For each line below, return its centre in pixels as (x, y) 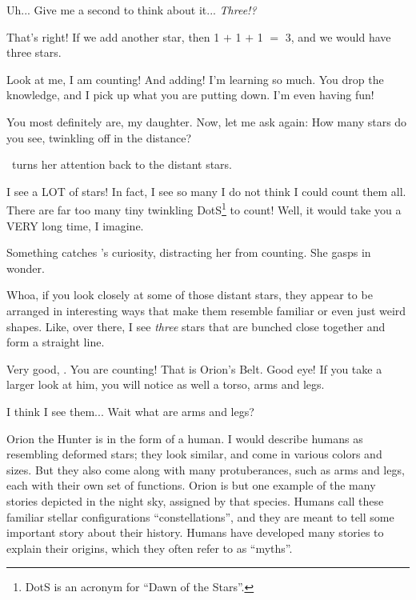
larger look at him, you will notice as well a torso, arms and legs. (166, 384)
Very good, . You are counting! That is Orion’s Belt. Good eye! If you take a (194, 368)
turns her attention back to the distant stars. (122, 164)
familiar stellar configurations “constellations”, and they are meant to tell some (200, 516)
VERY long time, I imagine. (75, 225)
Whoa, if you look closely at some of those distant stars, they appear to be (190, 295)
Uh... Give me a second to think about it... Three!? (132, 10)
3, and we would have (338, 36)
